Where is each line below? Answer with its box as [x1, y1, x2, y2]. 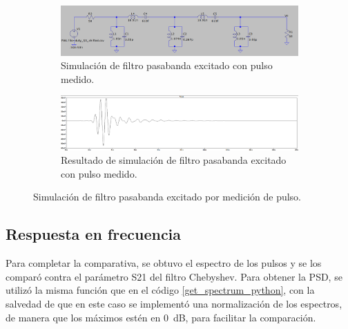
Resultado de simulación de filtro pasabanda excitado [61, 153, 287, 167]
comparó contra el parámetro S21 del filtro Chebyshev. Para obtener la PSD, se [6, 269, 342, 283]
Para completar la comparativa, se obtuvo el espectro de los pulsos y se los [6, 256, 322, 270]
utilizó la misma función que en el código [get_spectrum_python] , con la [6, 283, 315, 297]
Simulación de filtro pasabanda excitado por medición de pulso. [33, 189, 301, 204]
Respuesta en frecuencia [6, 223, 182, 245]
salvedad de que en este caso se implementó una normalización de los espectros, [6, 297, 342, 311]
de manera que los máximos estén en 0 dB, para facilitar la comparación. [6, 310, 316, 324]
